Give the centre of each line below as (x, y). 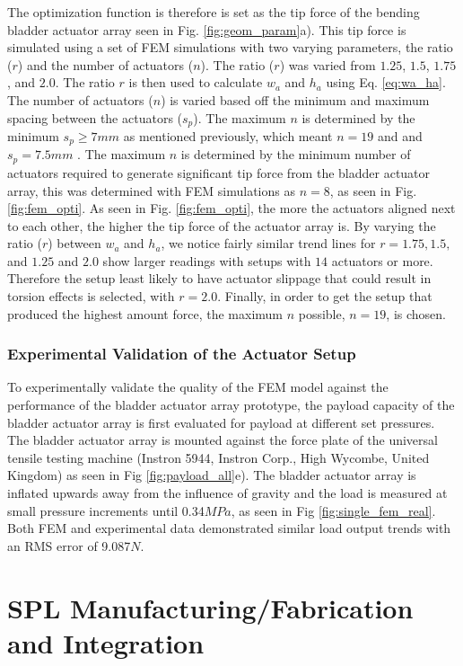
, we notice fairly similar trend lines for (268, 243)
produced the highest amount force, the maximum (145, 313)
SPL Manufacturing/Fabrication (210, 607)
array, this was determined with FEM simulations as (151, 190)
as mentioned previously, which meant (228, 136)
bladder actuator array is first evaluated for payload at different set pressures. (221, 422)
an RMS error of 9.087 (69, 545)
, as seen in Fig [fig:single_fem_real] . (333, 510)
